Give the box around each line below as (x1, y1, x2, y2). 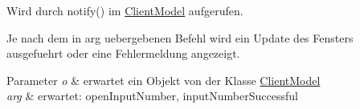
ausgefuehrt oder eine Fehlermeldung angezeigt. (6, 45, 240, 62)
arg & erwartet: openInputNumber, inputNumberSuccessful (6, 87, 298, 104)
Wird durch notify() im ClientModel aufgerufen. (6, 2, 243, 18)
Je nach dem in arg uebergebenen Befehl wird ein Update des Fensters (6, 29, 354, 46)
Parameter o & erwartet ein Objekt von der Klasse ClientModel (6, 71, 321, 88)
